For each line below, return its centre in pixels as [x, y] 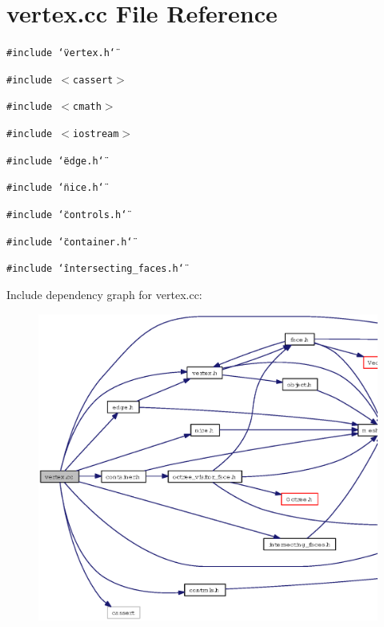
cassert [93, 80]
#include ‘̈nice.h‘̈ [55, 188]
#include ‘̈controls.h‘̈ [67, 215]
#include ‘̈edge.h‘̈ [55, 161]
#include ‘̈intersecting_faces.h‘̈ [95, 269]
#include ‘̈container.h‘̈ [70, 242]
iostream [96, 134]
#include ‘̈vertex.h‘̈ [61, 53]
